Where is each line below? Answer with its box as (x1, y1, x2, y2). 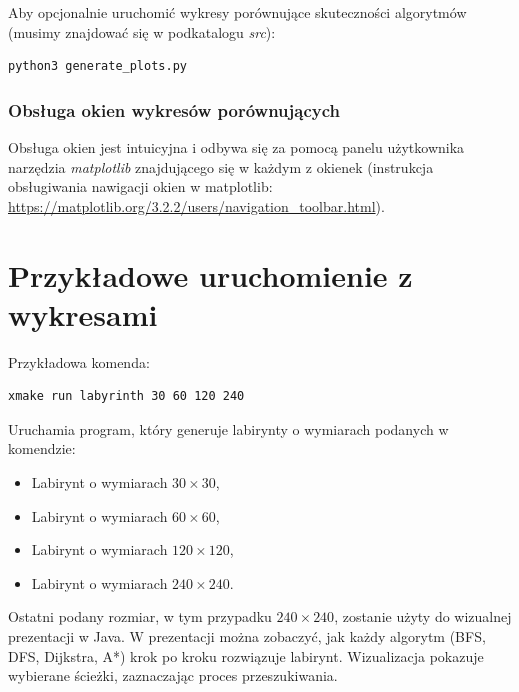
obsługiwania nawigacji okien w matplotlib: (8, 176, 273, 197)
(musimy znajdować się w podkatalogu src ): (8, 21, 276, 42)
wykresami (8, 293, 158, 334)
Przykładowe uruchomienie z (8, 254, 413, 295)
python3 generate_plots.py (8, 59, 187, 74)
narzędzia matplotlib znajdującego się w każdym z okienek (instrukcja (8, 156, 434, 177)
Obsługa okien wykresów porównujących (8, 97, 340, 122)
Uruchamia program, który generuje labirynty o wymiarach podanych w (8, 418, 449, 439)
